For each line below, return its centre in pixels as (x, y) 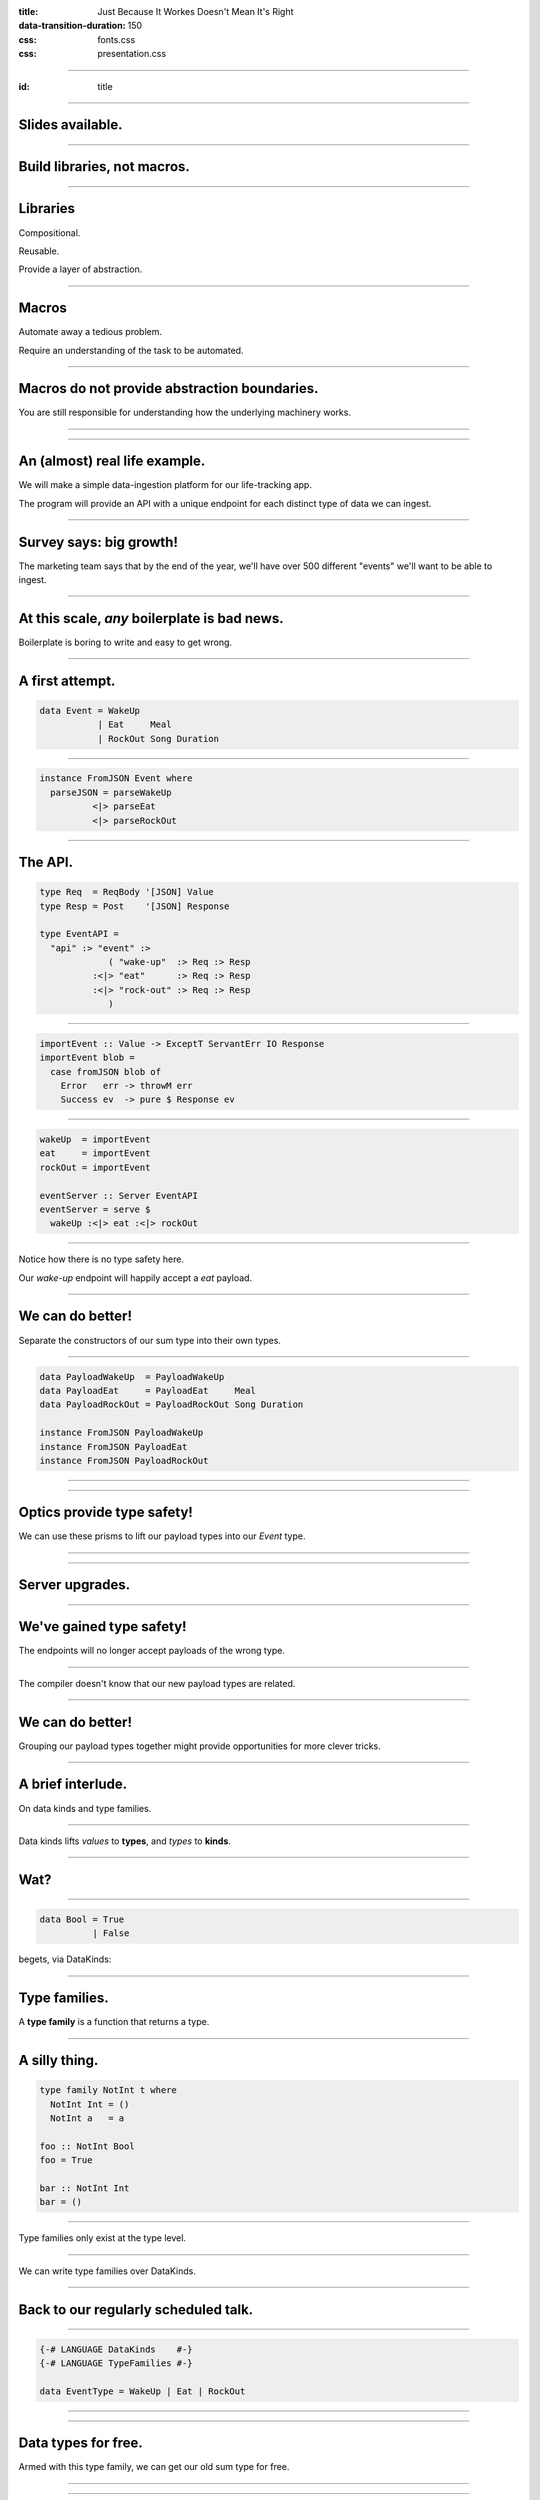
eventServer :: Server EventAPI (119, 1195)
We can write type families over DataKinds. (107, 2271)
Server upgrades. (74, 1585)
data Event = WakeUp (89, 710)
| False (110, 1933)
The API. (46, 861)
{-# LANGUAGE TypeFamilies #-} (116, 2363)
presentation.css (132, 54)
